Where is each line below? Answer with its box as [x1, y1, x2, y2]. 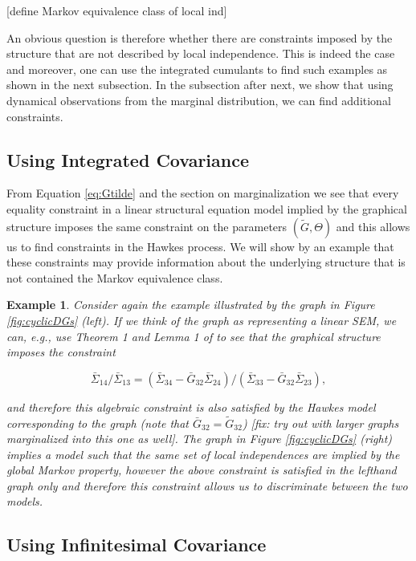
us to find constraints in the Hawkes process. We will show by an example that [6, 238, 394, 254]
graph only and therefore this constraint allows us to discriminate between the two [6, 477, 408, 494]
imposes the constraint [6, 344, 116, 360]
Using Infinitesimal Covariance [6, 532, 267, 557]
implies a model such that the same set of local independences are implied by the [6, 445, 400, 462]
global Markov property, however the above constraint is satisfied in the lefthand [6, 461, 397, 478]
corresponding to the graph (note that [6, 414, 190, 431]
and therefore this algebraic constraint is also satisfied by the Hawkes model [6, 398, 376, 415]
